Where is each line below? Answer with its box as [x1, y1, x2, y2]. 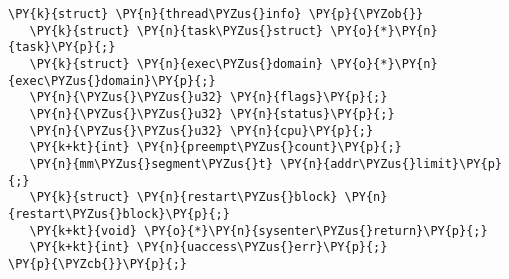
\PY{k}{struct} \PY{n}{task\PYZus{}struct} [29, 23, 323, 38]
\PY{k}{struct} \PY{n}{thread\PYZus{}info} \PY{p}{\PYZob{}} [8, 7, 424, 21]
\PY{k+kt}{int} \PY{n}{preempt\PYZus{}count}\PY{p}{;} [29, 140, 402, 155]
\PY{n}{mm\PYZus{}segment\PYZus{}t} [29, 156, 273, 171]
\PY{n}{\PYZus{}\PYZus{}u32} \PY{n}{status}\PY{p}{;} [29, 106, 395, 121]
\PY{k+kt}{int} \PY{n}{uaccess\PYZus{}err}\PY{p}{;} [29, 240, 388, 255]
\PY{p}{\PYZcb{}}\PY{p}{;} [8, 256, 187, 271]
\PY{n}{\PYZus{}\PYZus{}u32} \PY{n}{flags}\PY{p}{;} [29, 90, 388, 105]
